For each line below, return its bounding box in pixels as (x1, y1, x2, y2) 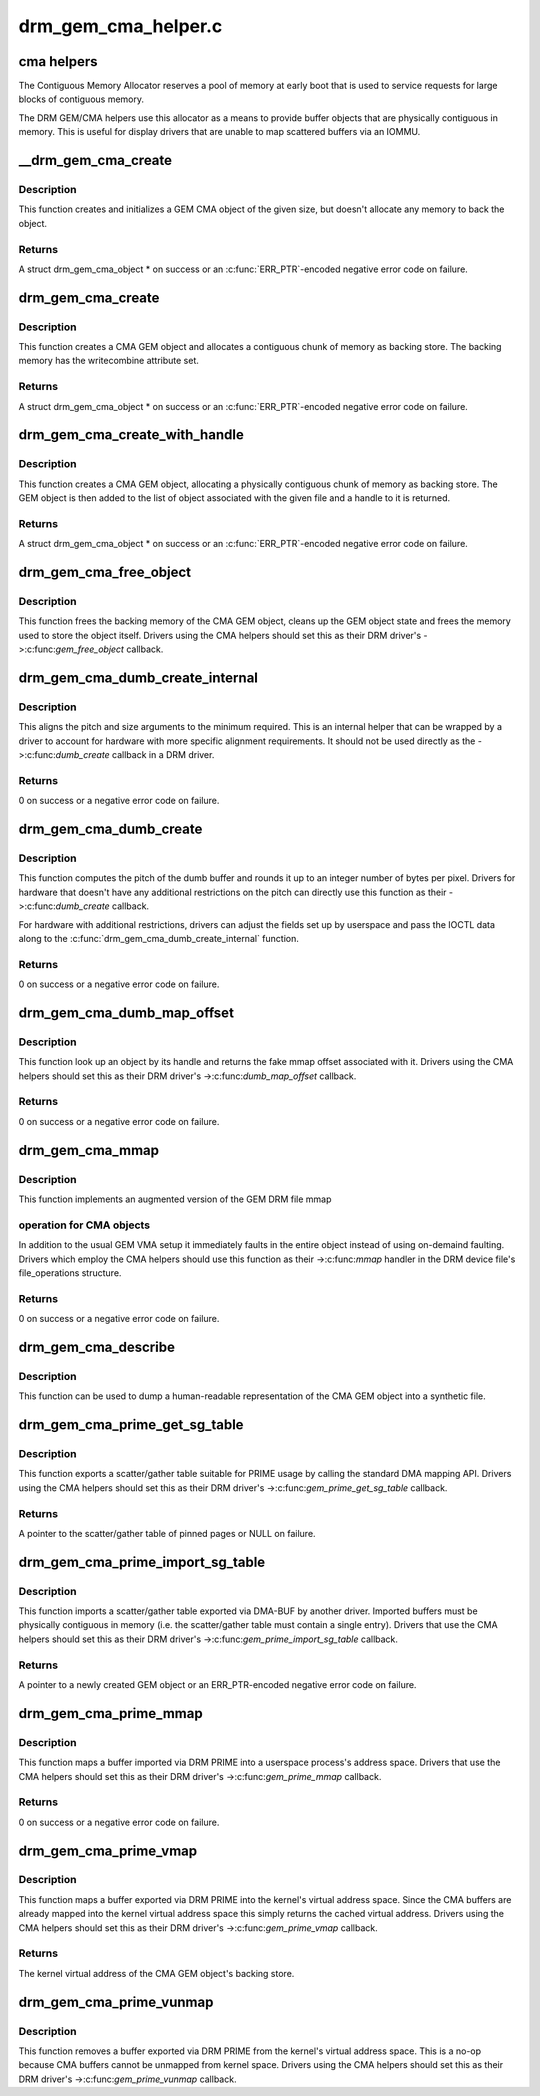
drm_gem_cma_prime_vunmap (18, 1993, 214, 2010)
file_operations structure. (18, 1266, 122, 1279)
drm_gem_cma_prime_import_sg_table (18, 1553, 266, 1570)
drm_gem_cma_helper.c (18, 15, 223, 37)
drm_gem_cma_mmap (18, 1141, 160, 1159)
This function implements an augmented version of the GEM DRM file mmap (18, 1193, 332, 1205)
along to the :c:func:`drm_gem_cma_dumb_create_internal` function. (18, 933, 299, 945)
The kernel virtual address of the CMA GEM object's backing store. (18, 1967, 295, 1979)
